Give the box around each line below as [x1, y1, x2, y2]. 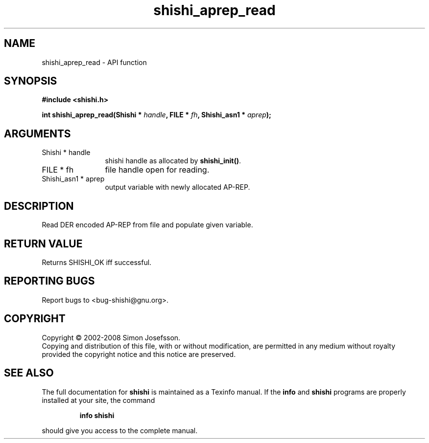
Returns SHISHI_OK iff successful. [42, 258, 152, 266]
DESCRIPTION [4, 199, 74, 212]
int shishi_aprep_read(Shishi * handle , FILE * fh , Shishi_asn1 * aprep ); [42, 111, 271, 119]
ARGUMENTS [4, 127, 71, 140]
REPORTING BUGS [4, 275, 95, 288]
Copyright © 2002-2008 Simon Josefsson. [42, 333, 181, 342]
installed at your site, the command [42, 396, 155, 404]
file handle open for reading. [105, 165, 210, 175]
